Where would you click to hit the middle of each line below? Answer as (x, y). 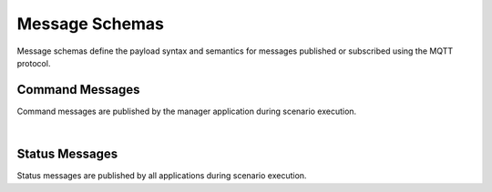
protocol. (34, 63)
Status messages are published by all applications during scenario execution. (162, 176)
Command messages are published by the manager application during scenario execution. (187, 111)
